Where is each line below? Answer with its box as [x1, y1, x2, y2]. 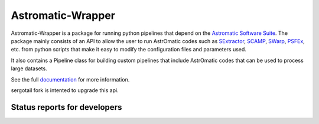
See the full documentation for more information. [11, 76, 130, 83]
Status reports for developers [11, 102, 122, 112]
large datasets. [11, 65, 47, 72]
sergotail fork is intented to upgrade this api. [11, 86, 119, 94]
